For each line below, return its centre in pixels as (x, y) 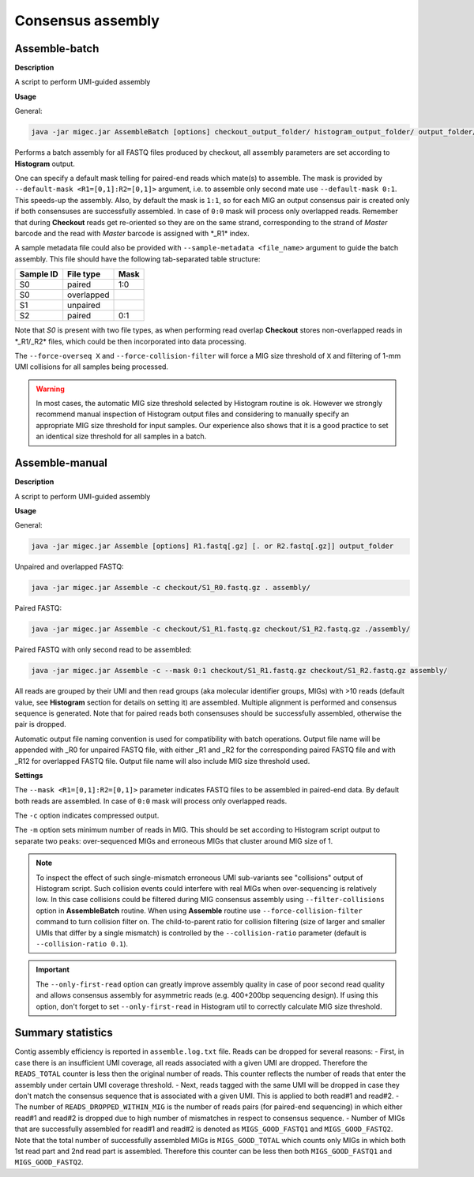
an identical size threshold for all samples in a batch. (121, 436)
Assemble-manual (61, 463)
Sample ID (39, 274)
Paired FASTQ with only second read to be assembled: (103, 650)
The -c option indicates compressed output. (87, 816)
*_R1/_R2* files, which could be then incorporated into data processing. (130, 341)
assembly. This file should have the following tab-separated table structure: (137, 259)
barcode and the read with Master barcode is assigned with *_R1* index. (132, 233)
